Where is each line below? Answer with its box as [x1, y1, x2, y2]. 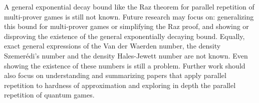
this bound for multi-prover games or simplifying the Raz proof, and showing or [4, 21, 249, 31]
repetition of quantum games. [4, 89, 95, 100]
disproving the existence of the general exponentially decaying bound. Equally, [4, 30, 245, 41]
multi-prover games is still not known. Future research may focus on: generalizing [4, 11, 254, 21]
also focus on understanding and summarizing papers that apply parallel [4, 70, 226, 80]
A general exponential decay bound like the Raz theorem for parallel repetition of [4, 1, 254, 11]
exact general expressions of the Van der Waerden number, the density [4, 40, 221, 51]
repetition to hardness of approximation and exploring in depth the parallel [4, 79, 236, 90]
